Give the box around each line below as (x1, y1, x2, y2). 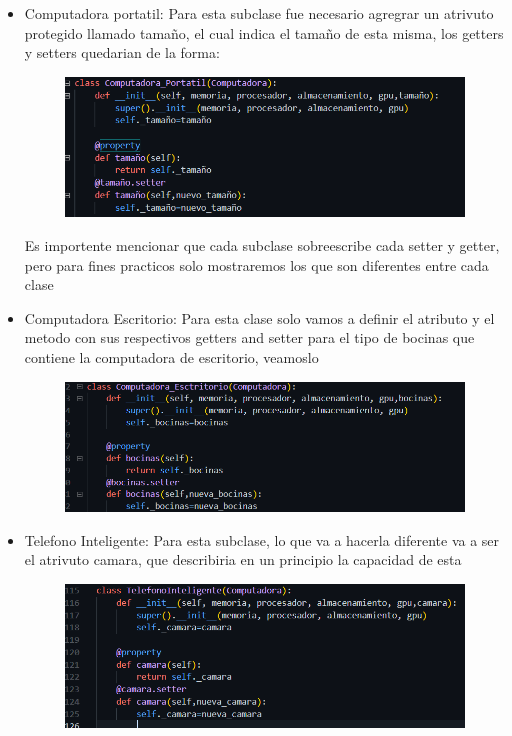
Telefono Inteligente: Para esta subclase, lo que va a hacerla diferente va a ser (24, 529, 500, 550)
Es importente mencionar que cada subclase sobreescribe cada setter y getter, (24, 234, 500, 255)
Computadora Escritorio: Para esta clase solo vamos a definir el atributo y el (24, 307, 495, 328)
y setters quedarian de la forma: (24, 42, 220, 63)
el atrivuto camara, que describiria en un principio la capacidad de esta (24, 549, 462, 570)
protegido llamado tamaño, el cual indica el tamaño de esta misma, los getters (24, 22, 504, 43)
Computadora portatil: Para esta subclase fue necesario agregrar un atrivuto (24, 3, 494, 23)
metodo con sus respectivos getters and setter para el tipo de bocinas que (24, 327, 475, 348)
